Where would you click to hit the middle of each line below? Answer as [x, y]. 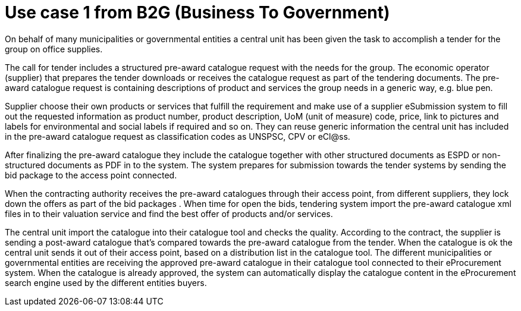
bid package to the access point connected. [91, 175]
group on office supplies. [54, 49]
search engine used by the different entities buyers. [106, 282]
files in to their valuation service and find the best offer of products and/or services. [169, 213]
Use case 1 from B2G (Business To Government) [197, 12]
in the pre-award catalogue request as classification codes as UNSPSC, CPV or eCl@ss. [178, 136]
